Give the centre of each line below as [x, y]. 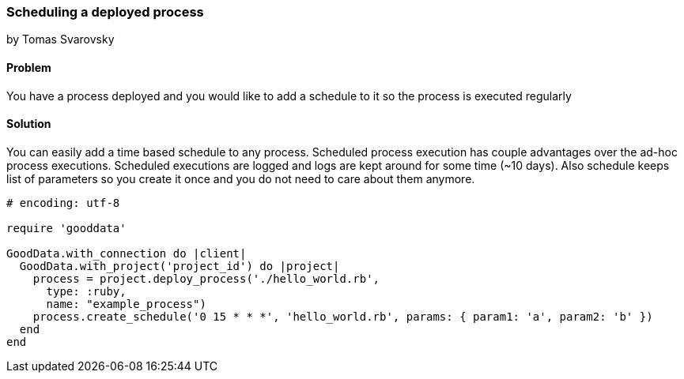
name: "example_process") [126, 304]
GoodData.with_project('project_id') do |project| [180, 266]
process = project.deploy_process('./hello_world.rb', [206, 278]
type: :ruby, [86, 291]
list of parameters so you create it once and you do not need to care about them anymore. [241, 178]
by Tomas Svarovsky [60, 39]
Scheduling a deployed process [105, 12]
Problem [29, 67]
